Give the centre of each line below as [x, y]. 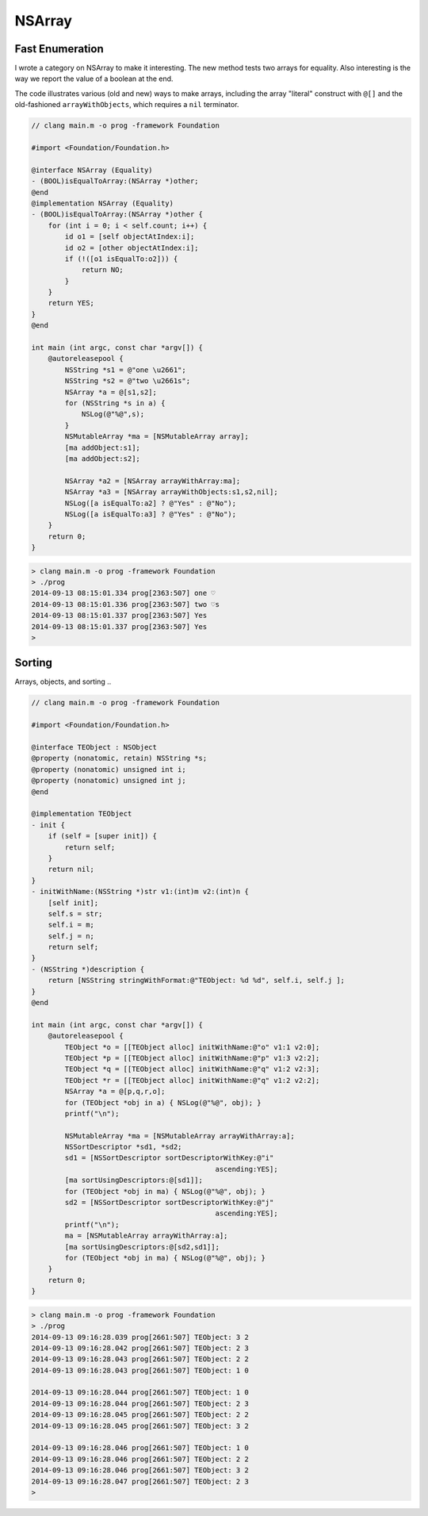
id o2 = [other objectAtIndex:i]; [132, 248]
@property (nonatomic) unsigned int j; [109, 781]
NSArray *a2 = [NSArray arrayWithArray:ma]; [153, 481]
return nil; [71, 869]
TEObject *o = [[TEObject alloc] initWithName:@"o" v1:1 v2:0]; [192, 1047]
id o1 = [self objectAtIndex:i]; [130, 237]
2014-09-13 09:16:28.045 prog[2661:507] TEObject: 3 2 [140, 1426]
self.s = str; [75, 913]
